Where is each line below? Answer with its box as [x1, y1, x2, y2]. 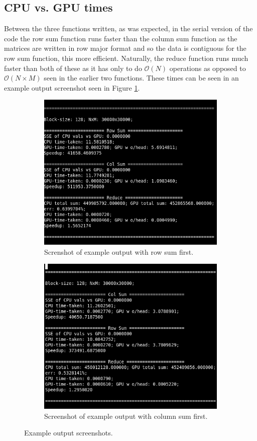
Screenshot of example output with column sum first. [44, 410, 208, 421]
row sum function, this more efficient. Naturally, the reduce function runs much [4, 52, 248, 63]
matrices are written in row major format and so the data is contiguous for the [4, 43, 246, 53]
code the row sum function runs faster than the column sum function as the [4, 33, 237, 43]
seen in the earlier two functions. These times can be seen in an [44, 72, 239, 83]
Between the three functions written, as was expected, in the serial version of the [4, 23, 253, 34]
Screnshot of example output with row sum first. [44, 246, 194, 257]
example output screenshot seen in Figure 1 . [4, 82, 140, 93]
